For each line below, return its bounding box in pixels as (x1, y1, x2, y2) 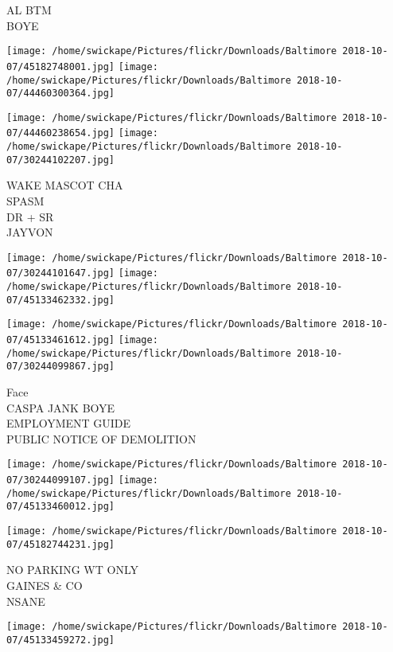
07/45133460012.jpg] (6, 501, 115, 513)
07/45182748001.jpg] (6, 61, 115, 72)
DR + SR (6, 208, 54, 224)
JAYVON (6, 224, 53, 240)
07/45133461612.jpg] (6, 334, 115, 346)
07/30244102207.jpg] (6, 154, 115, 166)
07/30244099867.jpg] (6, 361, 115, 373)
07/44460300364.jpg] (6, 88, 115, 100)
